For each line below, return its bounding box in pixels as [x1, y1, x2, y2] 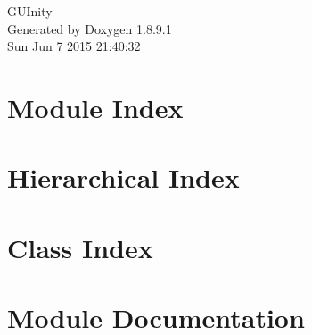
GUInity [7, 2, 53, 20]
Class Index [7, 229, 153, 265]
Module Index [7, 88, 184, 125]
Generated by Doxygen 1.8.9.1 [7, 19, 172, 38]
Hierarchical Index [7, 159, 240, 196]
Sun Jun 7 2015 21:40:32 [7, 37, 141, 55]
